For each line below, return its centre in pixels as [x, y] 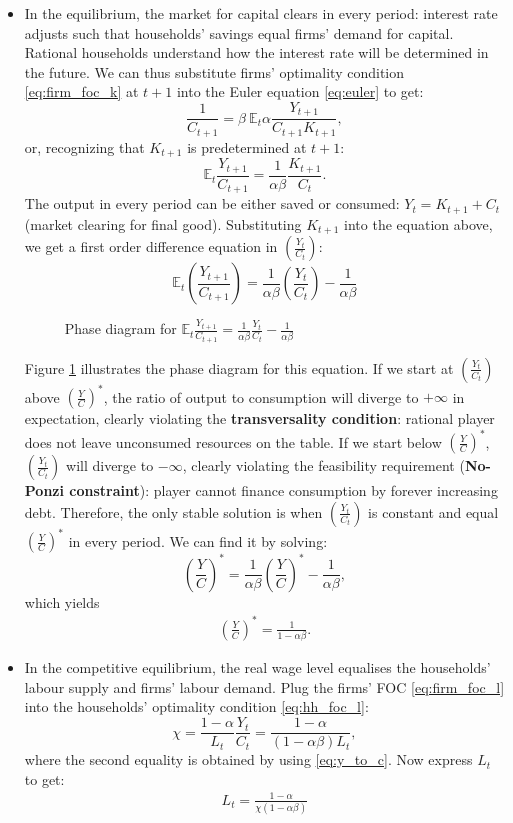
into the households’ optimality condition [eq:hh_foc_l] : [196, 706]
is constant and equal [433, 511]
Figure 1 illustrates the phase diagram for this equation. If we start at [239, 367]
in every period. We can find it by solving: [198, 540]
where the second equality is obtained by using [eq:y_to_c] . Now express [248, 759]
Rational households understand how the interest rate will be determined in [256, 52]
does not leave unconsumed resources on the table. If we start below [233, 441]
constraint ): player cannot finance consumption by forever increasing [283, 490]
